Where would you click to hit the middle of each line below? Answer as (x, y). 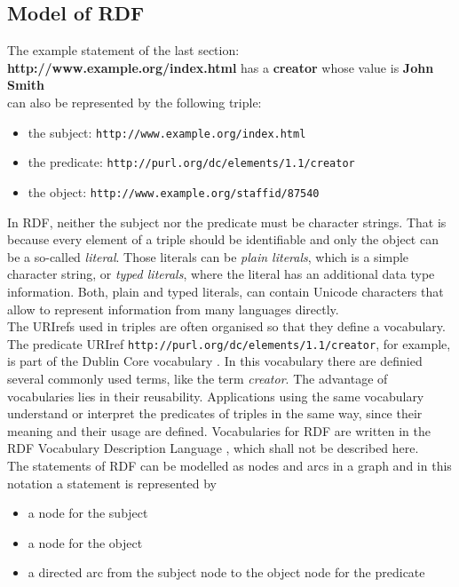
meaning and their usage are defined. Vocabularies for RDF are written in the (219, 430)
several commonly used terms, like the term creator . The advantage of (198, 378)
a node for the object (85, 542)
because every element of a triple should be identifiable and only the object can (223, 239)
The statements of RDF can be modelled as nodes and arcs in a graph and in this (229, 465)
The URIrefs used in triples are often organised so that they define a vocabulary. (226, 326)
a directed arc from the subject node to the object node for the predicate (226, 572)
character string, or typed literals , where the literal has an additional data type (221, 274)
